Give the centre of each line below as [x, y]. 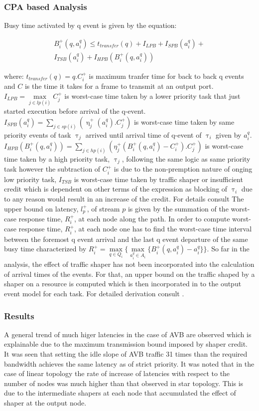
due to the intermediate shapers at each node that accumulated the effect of [120, 393]
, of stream [103, 208]
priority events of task [38, 134]
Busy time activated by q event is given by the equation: [90, 25]
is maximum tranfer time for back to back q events [166, 76]
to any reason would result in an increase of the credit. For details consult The [124, 198]
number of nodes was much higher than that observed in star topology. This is [124, 383]
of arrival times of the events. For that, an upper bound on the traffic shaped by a [129, 274]
